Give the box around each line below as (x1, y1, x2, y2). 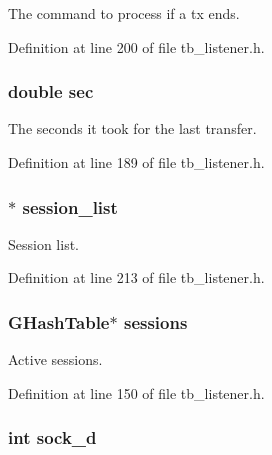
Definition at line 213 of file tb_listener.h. (8, 267, 265, 288)
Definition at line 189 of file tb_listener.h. (8, 152, 265, 172)
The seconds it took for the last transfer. (8, 118, 257, 139)
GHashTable (8, 309, 110, 334)
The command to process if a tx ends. (8, 3, 240, 23)
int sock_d (8, 425, 97, 450)
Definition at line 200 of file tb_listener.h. (8, 36, 265, 57)
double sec (8, 79, 94, 104)
